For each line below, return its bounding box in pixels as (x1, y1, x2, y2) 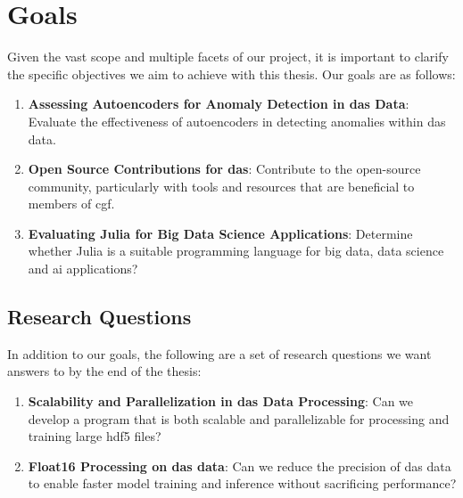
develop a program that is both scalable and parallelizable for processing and (28, 409, 450, 428)
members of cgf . (28, 194, 115, 213)
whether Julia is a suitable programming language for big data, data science (28, 241, 444, 260)
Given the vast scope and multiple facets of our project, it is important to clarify (7, 47, 449, 66)
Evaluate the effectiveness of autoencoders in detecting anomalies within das (28, 111, 446, 130)
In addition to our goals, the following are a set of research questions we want (7, 344, 432, 363)
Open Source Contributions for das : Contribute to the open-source (28, 159, 421, 178)
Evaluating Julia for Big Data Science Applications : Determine (28, 224, 413, 242)
